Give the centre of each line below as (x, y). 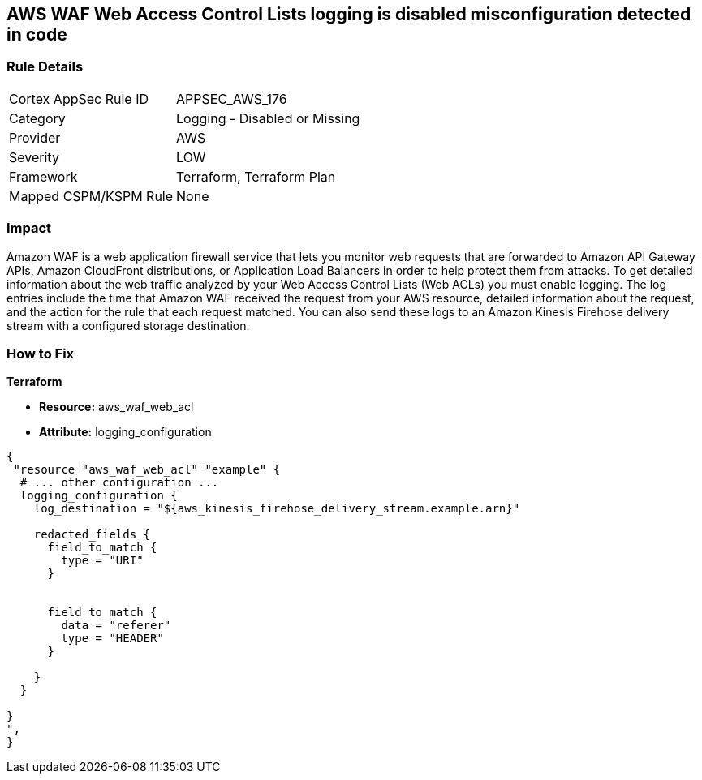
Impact (29, 228)
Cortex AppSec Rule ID (79, 99)
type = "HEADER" (112, 639)
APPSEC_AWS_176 (232, 99)
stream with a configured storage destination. (128, 325)
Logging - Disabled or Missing (268, 118)
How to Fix (41, 353)
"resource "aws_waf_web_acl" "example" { (147, 470)
